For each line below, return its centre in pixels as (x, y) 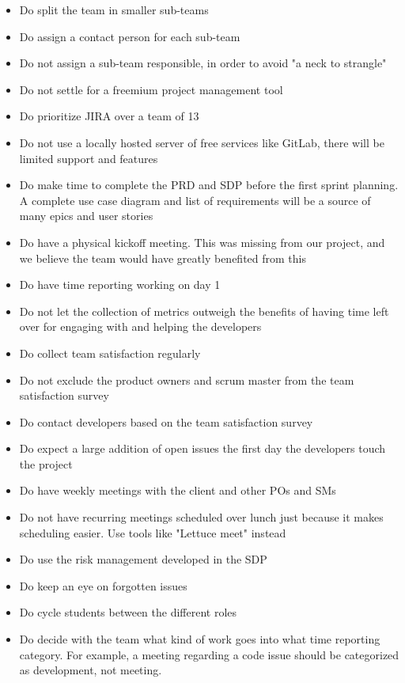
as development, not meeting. (91, 670)
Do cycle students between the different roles (128, 612)
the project (46, 463)
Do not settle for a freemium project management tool (151, 89)
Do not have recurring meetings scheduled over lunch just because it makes (201, 517)
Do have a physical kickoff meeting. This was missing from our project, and (202, 242)
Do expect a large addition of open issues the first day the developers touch (202, 448)
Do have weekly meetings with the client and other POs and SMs (178, 490)
